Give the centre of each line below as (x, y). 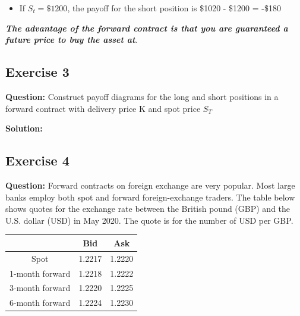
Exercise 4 (37, 160)
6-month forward (40, 303)
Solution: (24, 128)
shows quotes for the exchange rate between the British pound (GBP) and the (148, 209)
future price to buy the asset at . (72, 40)
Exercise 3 (37, 72)
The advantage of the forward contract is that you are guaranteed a (147, 28)
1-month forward (40, 273)
